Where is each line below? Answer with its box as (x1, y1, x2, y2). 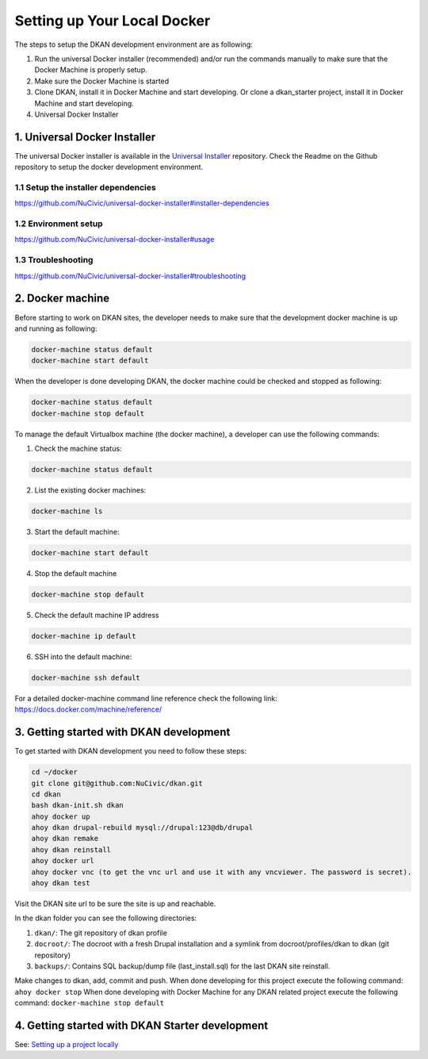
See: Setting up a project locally (14, 1040, 119, 1049)
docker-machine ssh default (31, 673, 140, 682)
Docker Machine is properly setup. (34, 65, 148, 75)
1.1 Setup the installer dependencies (14, 182, 156, 193)
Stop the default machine (34, 568, 117, 578)
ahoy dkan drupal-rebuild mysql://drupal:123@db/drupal (31, 823, 254, 832)
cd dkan (31, 789, 61, 799)
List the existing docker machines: (34, 485, 147, 495)
